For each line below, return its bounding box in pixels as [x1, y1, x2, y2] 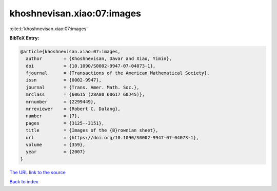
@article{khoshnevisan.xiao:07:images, [20, 49, 121, 54]
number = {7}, [26, 113, 81, 119]
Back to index [9, 179, 38, 185]
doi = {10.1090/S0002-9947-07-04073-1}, [26, 63, 156, 69]
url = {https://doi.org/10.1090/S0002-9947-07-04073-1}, [26, 135, 199, 140]
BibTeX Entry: [9, 35, 39, 41]
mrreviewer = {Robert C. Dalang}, [26, 106, 121, 112]
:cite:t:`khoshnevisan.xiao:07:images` [9, 26, 88, 32]
